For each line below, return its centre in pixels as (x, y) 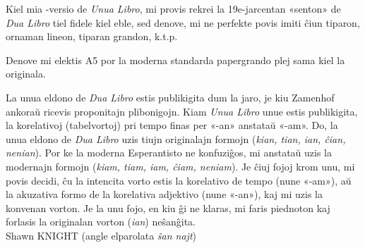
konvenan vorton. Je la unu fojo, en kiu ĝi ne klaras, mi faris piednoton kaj (168, 207)
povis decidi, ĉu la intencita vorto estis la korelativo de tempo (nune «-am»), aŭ (179, 180)
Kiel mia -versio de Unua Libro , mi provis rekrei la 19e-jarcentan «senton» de (173, 8)
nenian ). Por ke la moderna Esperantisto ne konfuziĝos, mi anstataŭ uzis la (169, 153)
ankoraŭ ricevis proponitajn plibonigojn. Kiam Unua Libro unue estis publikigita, (182, 111)
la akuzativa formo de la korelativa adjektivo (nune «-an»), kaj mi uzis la (164, 194)
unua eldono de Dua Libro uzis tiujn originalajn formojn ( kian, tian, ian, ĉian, (176, 138)
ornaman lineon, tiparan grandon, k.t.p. (92, 36)
